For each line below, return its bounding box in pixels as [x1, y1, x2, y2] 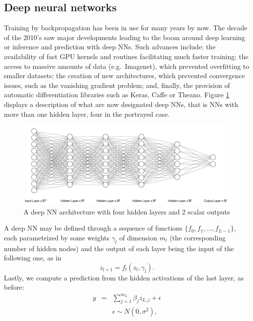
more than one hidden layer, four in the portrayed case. [4, 108, 170, 119]
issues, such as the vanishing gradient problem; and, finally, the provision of [4, 80, 230, 90]
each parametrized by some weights [4, 232, 110, 242]
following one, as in [4, 253, 62, 263]
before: [4, 282, 24, 292]
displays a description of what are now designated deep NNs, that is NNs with [4, 99, 238, 109]
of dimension [119, 232, 157, 242]
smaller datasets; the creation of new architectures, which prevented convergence [4, 70, 245, 81]
